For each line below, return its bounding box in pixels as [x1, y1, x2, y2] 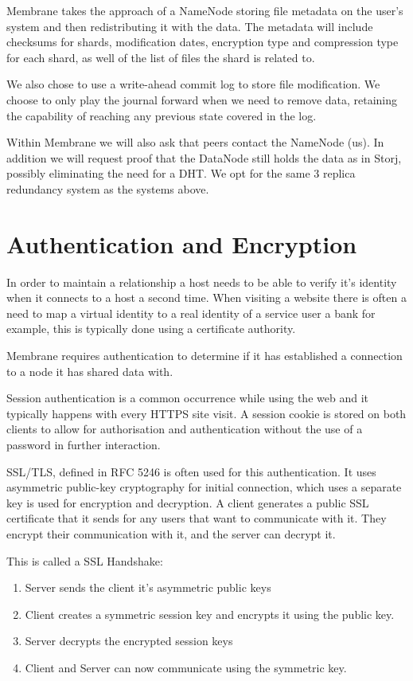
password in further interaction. [6, 436, 161, 452]
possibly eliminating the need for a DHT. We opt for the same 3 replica [6, 165, 356, 182]
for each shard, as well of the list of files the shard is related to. [6, 49, 315, 65]
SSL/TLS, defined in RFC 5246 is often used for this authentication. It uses [6, 463, 376, 479]
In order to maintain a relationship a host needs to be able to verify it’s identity [6, 273, 397, 290]
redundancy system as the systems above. [6, 180, 209, 197]
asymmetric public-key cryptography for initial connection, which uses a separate [6, 479, 402, 495]
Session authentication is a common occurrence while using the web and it [6, 389, 368, 406]
